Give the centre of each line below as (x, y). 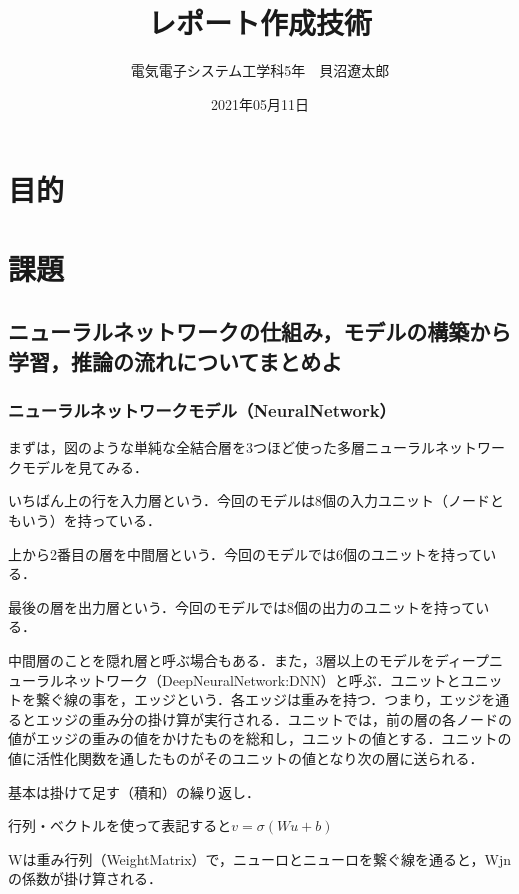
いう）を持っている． (91, 520)
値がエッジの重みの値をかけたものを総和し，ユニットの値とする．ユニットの (260, 738)
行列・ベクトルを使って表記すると (120, 825)
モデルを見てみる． (84, 466)
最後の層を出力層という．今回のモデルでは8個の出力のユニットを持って (242, 606)
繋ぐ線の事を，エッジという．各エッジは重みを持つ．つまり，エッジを (265, 699)
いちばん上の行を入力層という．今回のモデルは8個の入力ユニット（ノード (249, 500)
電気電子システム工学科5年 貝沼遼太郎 (260, 70)
